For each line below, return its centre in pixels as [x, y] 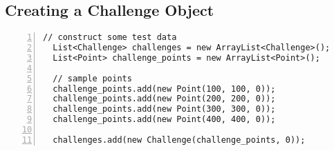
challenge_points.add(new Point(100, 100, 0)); [164, 89]
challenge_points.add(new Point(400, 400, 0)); [164, 120]
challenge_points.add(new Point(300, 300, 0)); [164, 109]
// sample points [92, 78]
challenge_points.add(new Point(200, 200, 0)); [164, 99]
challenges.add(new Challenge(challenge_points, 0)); [179, 140]
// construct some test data [110, 38]
